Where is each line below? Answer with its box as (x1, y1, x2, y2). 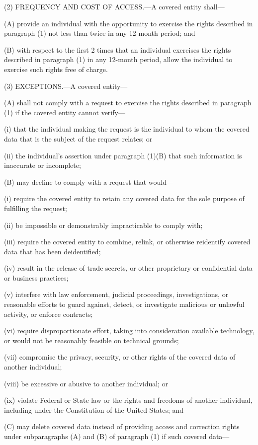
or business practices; (4, 272, 69, 283)
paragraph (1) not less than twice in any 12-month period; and (4, 28, 195, 38)
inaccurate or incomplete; (4, 160, 81, 170)
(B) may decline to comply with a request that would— (4, 176, 173, 187)
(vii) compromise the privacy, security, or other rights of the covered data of (4, 352, 236, 362)
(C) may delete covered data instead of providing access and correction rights (4, 421, 240, 432)
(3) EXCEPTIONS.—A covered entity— (4, 80, 128, 91)
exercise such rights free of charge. (4, 64, 108, 74)
